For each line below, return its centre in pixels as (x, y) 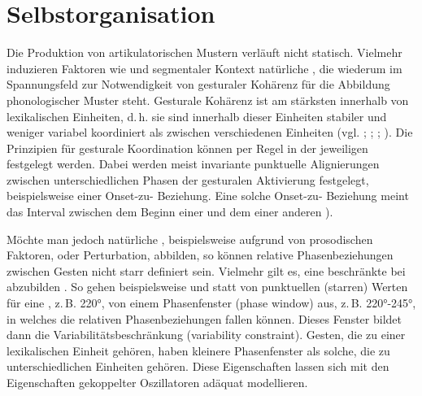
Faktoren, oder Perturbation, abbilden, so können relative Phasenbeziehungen (200, 255)
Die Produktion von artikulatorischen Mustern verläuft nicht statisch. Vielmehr (204, 52)
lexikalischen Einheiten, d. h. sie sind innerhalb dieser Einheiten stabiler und (197, 116)
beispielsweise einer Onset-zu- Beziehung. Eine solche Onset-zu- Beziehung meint (208, 196)
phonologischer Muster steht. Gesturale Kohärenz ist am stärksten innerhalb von (208, 100)
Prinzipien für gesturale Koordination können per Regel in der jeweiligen (187, 148)
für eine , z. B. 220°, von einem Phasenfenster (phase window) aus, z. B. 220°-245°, (211, 303)
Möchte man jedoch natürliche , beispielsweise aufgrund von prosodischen (190, 239)
